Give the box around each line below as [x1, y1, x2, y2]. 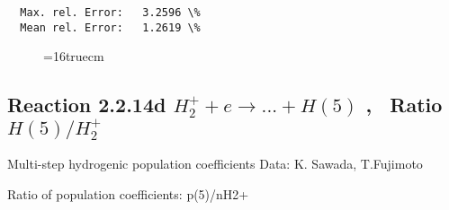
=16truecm [43, 47, 104, 66]
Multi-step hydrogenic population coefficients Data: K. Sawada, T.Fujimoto [7, 154, 423, 173]
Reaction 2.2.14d [7, 91, 166, 118]
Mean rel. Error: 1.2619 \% [20, 21, 201, 34]
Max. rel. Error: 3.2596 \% [20, 6, 201, 19]
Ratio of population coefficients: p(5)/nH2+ [7, 185, 249, 204]
